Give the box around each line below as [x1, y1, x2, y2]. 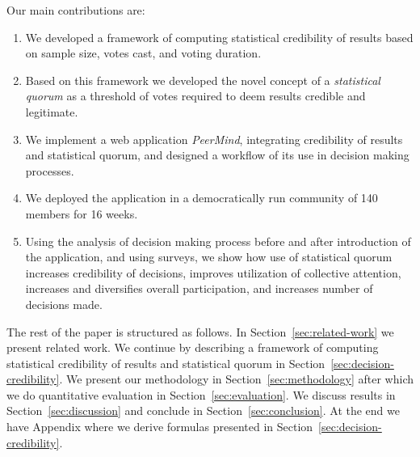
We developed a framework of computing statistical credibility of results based [25, 28, 414, 45]
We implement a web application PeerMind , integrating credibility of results [25, 130, 403, 147]
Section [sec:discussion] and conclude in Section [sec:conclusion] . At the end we [6, 402, 400, 419]
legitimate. [25, 103, 78, 120]
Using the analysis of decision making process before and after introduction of [25, 232, 411, 249]
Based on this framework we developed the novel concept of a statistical [25, 71, 380, 88]
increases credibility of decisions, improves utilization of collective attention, [25, 264, 401, 281]
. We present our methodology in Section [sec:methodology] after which [59, 370, 414, 387]
